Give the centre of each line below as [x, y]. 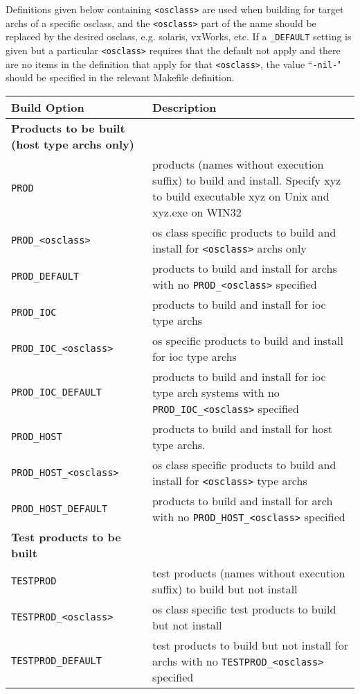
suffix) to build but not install [225, 589]
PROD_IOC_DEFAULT [56, 392]
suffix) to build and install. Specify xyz [246, 180]
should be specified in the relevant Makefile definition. [120, 77]
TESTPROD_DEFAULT [56, 661]
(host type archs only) [73, 144]
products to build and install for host [242, 428]
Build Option [48, 107]
